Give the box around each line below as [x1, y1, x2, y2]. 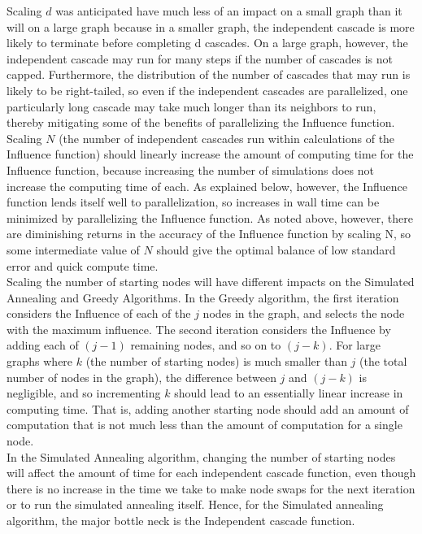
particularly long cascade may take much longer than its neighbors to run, [7, 98, 376, 115]
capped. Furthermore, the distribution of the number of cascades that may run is [7, 66, 411, 83]
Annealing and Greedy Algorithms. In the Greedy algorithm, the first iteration [7, 289, 399, 306]
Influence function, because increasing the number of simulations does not [7, 161, 374, 178]
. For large [328, 336, 381, 354]
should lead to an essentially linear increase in [174, 384, 403, 402]
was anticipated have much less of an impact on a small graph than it [55, 2, 402, 19]
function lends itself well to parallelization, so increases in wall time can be [7, 193, 380, 211]
